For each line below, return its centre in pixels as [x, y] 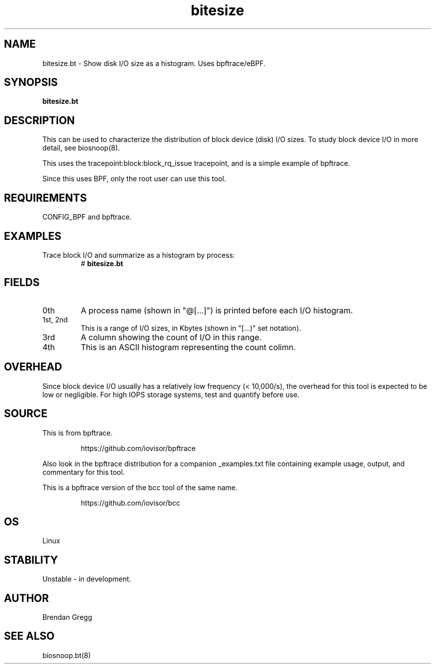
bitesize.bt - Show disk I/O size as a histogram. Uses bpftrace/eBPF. [154, 63]
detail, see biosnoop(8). [81, 148]
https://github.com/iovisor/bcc [130, 503]
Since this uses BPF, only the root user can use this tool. [134, 179]
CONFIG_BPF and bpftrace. [87, 217]
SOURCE [26, 414]
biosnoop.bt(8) [67, 655]
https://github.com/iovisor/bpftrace [138, 448]
